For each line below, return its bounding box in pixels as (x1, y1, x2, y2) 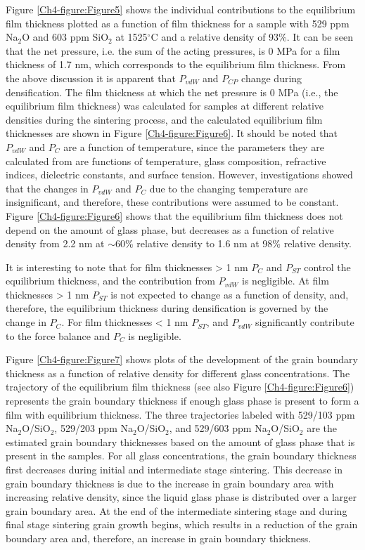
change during (241, 70, 302, 85)
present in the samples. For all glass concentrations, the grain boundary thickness (6, 448, 357, 463)
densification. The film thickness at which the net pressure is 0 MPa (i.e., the (6, 84, 338, 99)
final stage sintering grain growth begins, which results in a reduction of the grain (6, 517, 358, 532)
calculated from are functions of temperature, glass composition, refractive (6, 153, 326, 168)
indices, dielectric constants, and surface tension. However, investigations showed (6, 167, 353, 182)
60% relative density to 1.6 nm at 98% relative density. (115, 236, 352, 251)
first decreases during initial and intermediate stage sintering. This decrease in (6, 462, 343, 476)
